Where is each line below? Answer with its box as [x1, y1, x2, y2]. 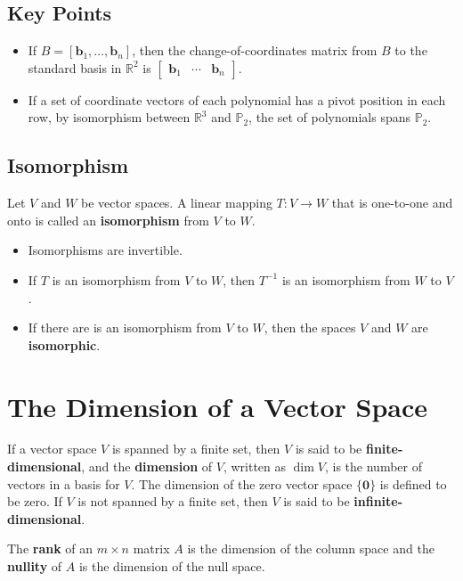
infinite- [353, 492, 403, 511]
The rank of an [7, 539, 93, 558]
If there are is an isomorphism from [28, 318, 222, 337]
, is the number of [324, 457, 422, 476]
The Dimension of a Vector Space [7, 388, 428, 424]
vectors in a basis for [7, 474, 120, 493]
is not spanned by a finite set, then [77, 492, 268, 511]
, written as [223, 457, 287, 476]
